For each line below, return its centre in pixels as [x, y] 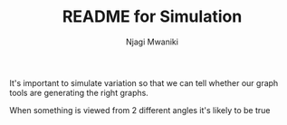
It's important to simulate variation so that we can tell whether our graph [144, 82]
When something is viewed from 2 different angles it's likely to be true [140, 110]
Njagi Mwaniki [152, 42]
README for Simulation [152, 17]
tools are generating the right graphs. [79, 92]
